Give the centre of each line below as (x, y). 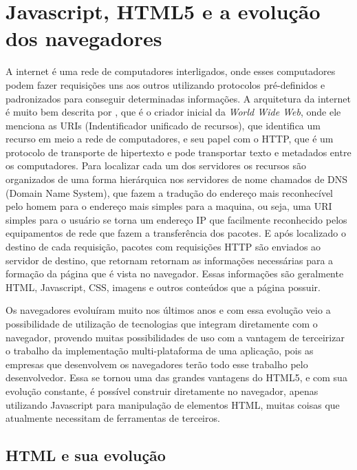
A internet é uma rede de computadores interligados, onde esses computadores (171, 71)
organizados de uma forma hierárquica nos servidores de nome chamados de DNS (177, 179)
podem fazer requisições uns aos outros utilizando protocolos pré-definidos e (165, 84)
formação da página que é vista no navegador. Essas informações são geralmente (175, 274)
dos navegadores (84, 38)
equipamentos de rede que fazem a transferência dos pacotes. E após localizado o (176, 233)
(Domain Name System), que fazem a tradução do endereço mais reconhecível (170, 192)
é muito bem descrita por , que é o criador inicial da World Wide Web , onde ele (173, 112)
